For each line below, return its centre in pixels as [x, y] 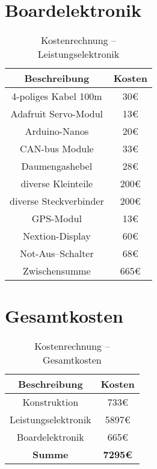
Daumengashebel [57, 166]
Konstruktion [51, 402]
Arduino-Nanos [57, 131]
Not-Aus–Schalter [57, 253]
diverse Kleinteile [57, 184]
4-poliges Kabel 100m [57, 96]
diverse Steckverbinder [57, 201]
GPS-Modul [57, 219]
